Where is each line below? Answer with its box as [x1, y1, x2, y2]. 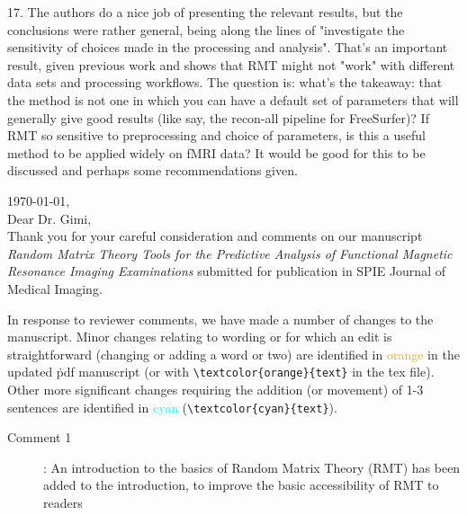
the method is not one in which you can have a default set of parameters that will [7, 90, 459, 109]
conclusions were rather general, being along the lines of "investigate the [7, 20, 405, 39]
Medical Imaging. [7, 279, 103, 297]
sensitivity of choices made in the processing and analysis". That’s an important [7, 38, 448, 57]
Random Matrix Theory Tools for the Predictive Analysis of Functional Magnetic [7, 244, 453, 262]
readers [43, 493, 83, 511]
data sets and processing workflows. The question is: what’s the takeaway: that [7, 73, 443, 92]
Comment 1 [7, 428, 72, 447]
